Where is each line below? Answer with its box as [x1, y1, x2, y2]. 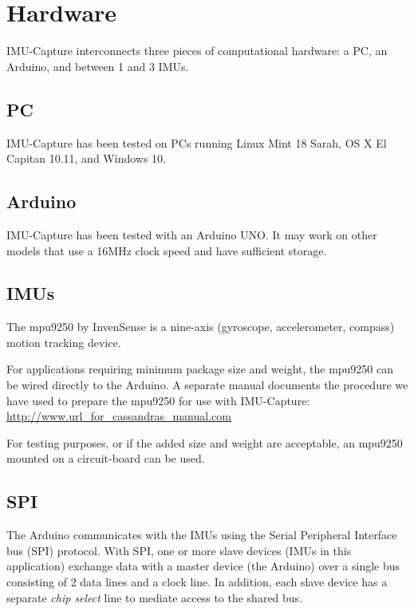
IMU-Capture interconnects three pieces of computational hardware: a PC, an [6, 42, 388, 59]
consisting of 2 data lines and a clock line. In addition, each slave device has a [6, 574, 388, 590]
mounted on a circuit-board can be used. [6, 450, 205, 467]
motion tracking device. [6, 333, 121, 350]
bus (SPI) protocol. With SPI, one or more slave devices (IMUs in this [6, 542, 352, 558]
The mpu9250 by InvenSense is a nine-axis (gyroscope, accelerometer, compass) [6, 318, 395, 335]
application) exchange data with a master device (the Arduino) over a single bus [6, 558, 400, 574]
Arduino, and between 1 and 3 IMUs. [6, 57, 189, 74]
